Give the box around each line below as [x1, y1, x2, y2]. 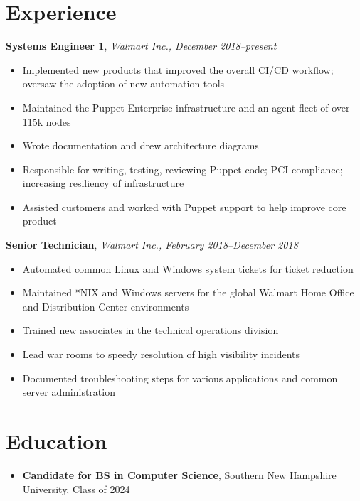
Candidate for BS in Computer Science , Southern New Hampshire [22, 467, 337, 482]
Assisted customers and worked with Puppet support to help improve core [22, 199, 346, 214]
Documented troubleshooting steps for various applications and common [22, 370, 338, 385]
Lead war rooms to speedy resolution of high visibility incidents [22, 347, 300, 362]
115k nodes [22, 114, 71, 129]
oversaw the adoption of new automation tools [22, 76, 225, 91]
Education [6, 426, 107, 455]
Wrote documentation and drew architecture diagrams [22, 138, 259, 153]
